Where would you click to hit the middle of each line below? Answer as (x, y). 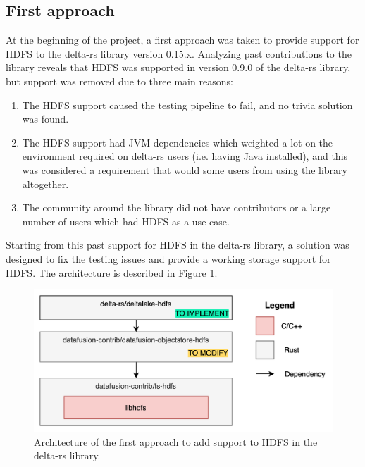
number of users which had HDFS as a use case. (126, 221)
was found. (45, 119)
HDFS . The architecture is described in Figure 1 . (112, 272)
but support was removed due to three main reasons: (119, 81)
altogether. (45, 183)
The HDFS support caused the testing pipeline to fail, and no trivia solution (187, 105)
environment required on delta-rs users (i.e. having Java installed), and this (185, 156)
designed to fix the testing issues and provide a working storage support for (168, 258)
